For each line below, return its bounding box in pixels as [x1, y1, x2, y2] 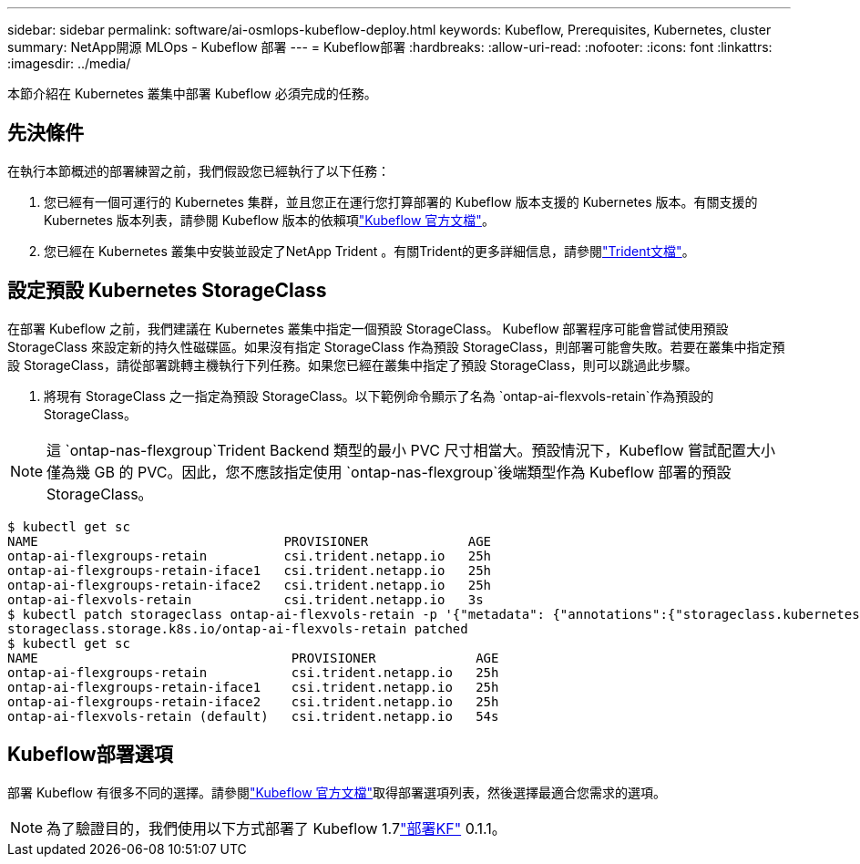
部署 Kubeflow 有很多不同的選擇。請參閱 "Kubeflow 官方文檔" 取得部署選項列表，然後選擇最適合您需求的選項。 [7, 784, 667, 800]
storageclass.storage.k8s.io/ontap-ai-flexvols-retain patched [7, 621, 468, 636]
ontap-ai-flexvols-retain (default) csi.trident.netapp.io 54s [7, 708, 499, 724]
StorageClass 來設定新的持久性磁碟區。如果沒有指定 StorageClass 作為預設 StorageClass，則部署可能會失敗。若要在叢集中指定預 [7, 338, 785, 355]
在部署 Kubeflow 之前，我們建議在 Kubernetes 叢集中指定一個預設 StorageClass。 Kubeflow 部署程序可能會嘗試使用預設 [7, 320, 729, 336]
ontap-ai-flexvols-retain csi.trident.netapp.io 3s [7, 591, 484, 607]
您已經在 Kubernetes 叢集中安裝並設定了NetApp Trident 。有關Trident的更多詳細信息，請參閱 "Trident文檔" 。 [44, 242, 695, 259]
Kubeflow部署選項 [7, 743, 173, 766]
